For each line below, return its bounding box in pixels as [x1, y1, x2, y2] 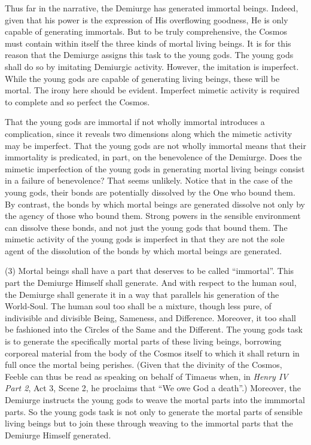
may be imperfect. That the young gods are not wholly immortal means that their [5, 139, 306, 151]
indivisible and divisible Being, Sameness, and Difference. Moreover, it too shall [5, 311, 297, 324]
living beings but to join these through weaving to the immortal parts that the [5, 417, 293, 429]
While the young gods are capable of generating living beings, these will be [5, 72, 280, 84]
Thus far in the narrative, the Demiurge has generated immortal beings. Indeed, [5, 2, 298, 14]
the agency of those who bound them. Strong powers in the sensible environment [5, 209, 301, 222]
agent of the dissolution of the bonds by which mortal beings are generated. [5, 244, 282, 257]
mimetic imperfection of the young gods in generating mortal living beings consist [5, 162, 305, 175]
